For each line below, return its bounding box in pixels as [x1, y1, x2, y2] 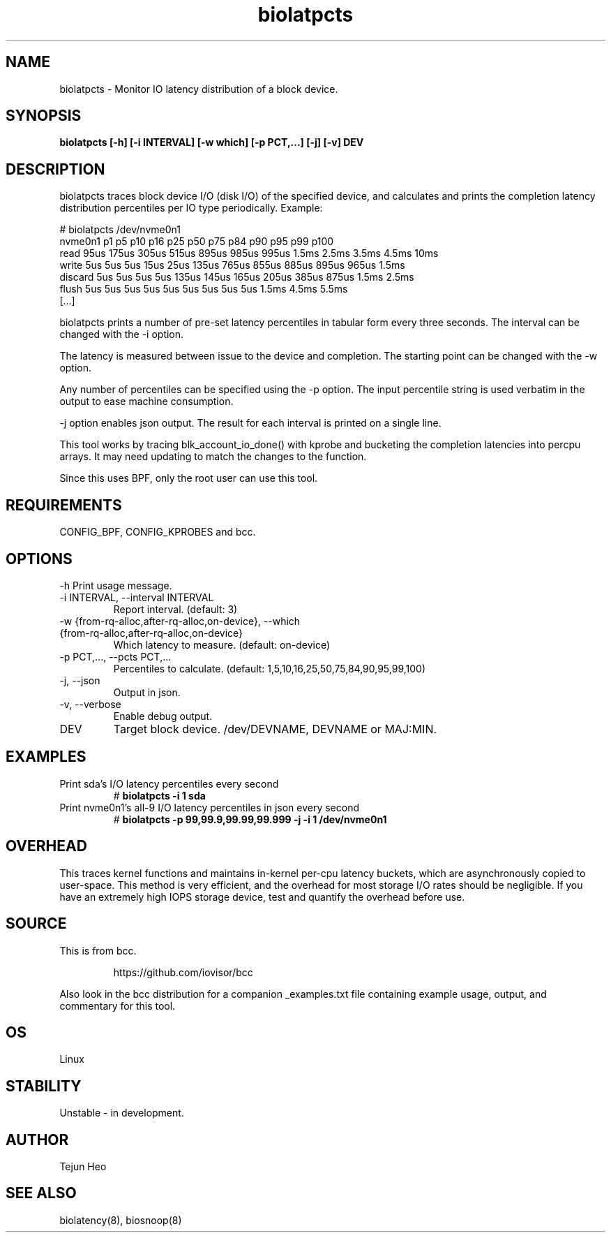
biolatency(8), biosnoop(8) [59, 1214, 182, 1226]
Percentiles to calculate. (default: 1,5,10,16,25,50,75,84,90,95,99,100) [113, 662, 426, 675]
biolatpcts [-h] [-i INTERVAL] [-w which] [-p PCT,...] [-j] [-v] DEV [59, 136, 364, 149]
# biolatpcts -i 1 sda [113, 789, 206, 802]
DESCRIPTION [6, 160, 105, 178]
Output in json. [113, 686, 181, 698]
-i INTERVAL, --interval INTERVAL [59, 591, 214, 603]
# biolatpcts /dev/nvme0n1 [59, 223, 181, 236]
